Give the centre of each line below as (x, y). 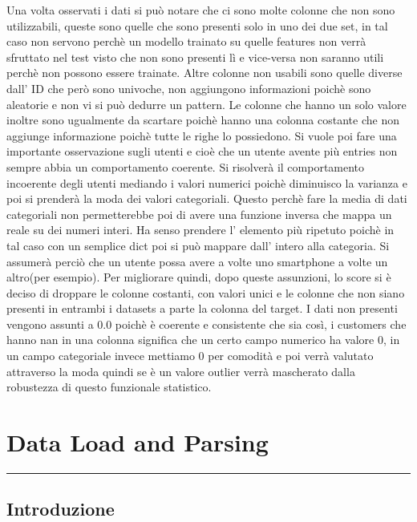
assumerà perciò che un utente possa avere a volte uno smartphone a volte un (197, 261)
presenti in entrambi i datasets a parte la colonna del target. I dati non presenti (202, 308)
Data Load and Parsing (138, 442)
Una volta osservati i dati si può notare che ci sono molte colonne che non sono (201, 10)
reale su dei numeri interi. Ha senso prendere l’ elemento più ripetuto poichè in (200, 230)
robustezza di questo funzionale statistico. (109, 387)
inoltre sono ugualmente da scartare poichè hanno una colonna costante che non (203, 120)
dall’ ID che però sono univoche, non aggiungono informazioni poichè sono (189, 88)
